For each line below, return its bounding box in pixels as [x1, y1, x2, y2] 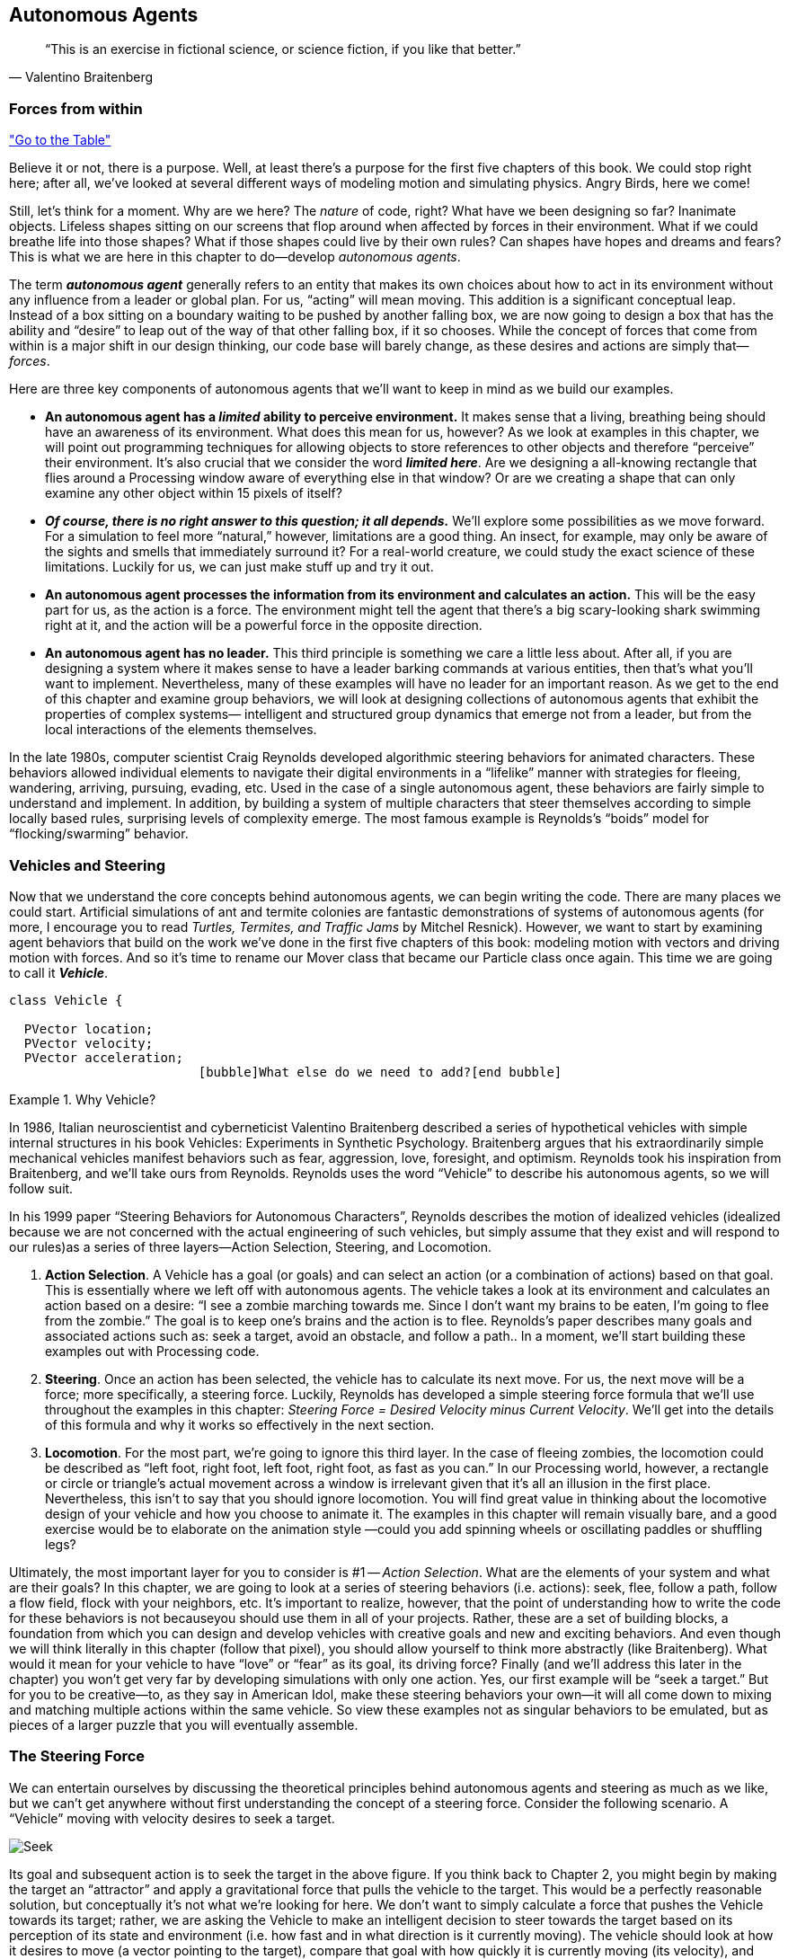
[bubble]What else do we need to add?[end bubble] [198, 1064, 562, 1079]
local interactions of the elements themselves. [45, 722, 317, 738]
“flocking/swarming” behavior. [9, 826, 189, 842]
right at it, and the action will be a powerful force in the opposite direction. [45, 617, 483, 634]
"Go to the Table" [9, 132, 111, 148]
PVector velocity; [23, 1035, 154, 1050]
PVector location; [23, 1021, 154, 1036]
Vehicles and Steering [9, 855, 166, 874]
